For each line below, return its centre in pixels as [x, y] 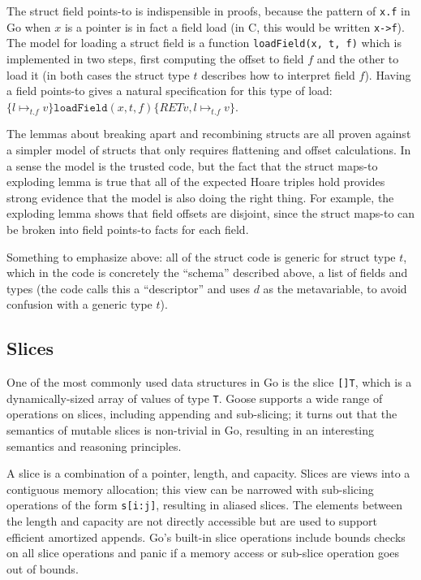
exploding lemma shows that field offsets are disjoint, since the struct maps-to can [211, 213]
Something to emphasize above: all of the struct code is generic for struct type [201, 256]
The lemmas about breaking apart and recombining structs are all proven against [209, 134]
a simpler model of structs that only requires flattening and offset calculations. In [209, 149]
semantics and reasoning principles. [94, 446]
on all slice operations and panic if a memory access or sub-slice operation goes [203, 553]
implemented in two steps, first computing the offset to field [155, 58]
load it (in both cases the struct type [98, 74]
